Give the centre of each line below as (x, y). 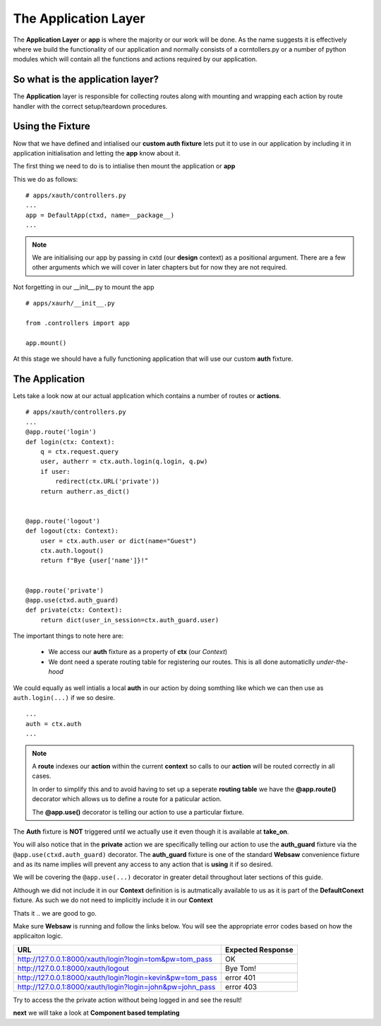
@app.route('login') (61, 432)
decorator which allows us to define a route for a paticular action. (127, 799)
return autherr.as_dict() (85, 491)
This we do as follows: (46, 179)
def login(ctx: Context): (71, 442)
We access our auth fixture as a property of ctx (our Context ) (138, 652)
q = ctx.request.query (79, 452)
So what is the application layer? (86, 80)
